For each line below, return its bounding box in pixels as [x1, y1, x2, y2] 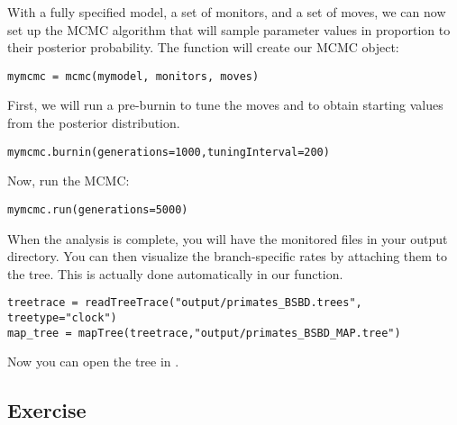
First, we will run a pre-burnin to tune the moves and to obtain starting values [7, 95, 443, 114]
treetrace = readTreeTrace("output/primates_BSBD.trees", [7, 296, 362, 310]
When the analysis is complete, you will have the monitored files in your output [7, 229, 448, 248]
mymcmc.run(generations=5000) [7, 203, 188, 216]
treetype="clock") [7, 311, 117, 324]
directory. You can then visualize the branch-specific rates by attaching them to [7, 247, 448, 266]
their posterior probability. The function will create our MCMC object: [7, 38, 399, 57]
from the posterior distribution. [7, 113, 180, 132]
